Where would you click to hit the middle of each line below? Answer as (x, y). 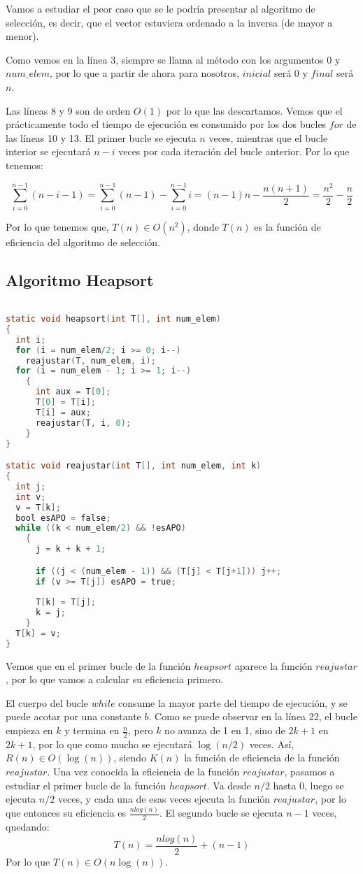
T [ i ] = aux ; (63, 412)
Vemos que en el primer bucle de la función (98, 665)
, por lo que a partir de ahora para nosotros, (144, 73)
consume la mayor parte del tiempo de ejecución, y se (233, 702)
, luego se (324, 785)
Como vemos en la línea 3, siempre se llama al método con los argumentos (165, 59)
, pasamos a (309, 772)
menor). (22, 36)
